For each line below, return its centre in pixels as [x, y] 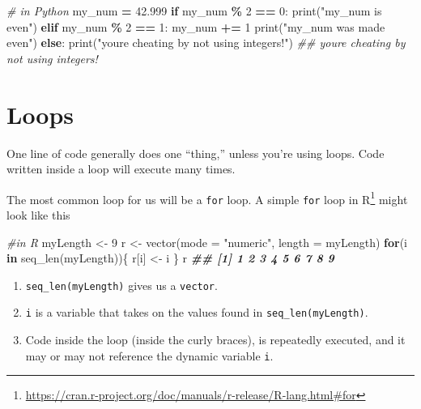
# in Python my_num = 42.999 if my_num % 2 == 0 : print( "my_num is [194, 11]
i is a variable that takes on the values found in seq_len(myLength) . [197, 312]
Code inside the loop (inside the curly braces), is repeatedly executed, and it [215, 340]
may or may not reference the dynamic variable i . [149, 355]
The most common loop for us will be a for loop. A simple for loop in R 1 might [207, 198]
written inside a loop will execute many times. [121, 169]
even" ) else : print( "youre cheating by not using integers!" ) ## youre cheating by [206, 43]
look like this [38, 215]
